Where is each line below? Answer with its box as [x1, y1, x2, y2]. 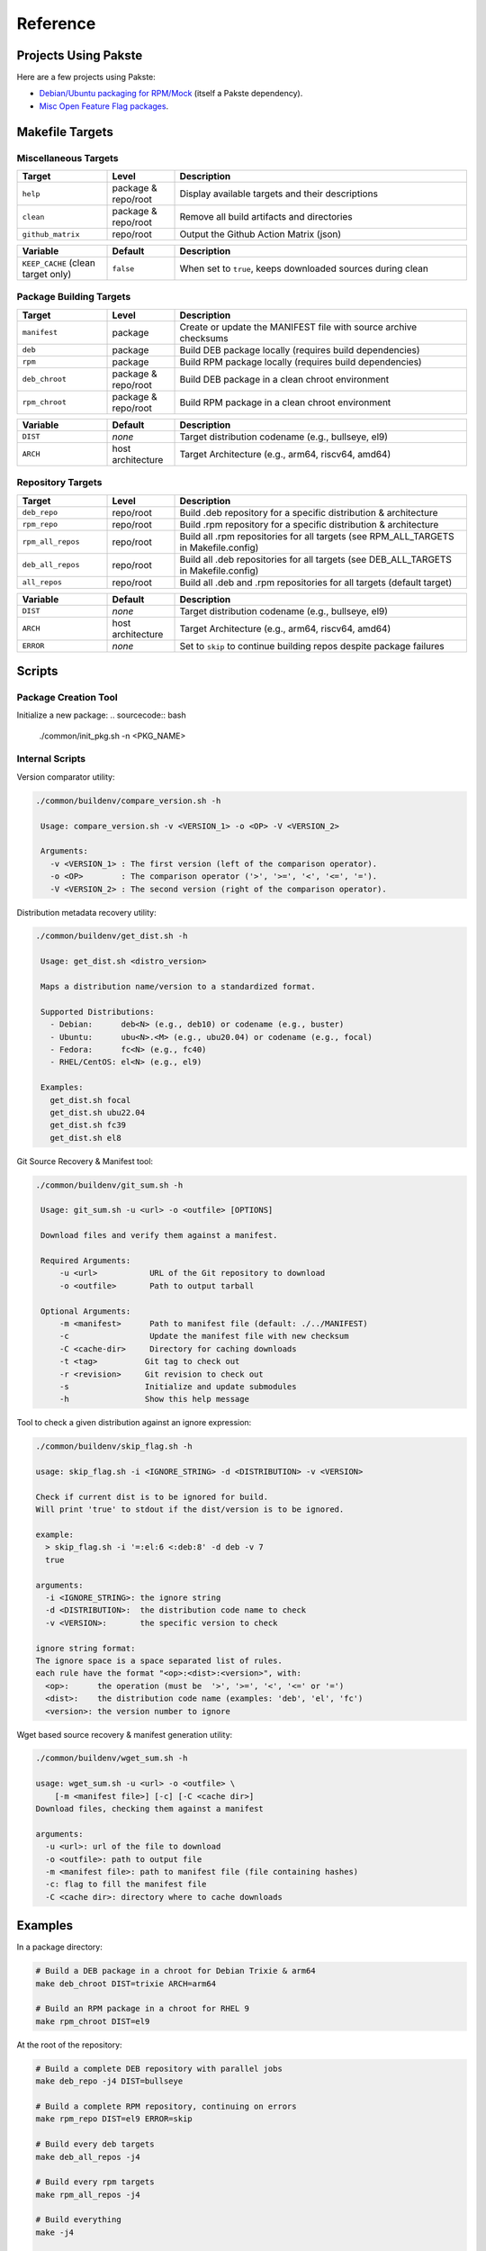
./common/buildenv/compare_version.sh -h [35, 795, 221, 806]
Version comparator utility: [16, 771, 115, 782]
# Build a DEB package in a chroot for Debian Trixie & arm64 [35, 1966, 316, 1976]
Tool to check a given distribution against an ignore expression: [16, 1417, 252, 1428]
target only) [22, 268, 72, 280]
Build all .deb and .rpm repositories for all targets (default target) [179, 576, 453, 589]
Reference [16, 14, 96, 33]
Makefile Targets [16, 124, 114, 140]
